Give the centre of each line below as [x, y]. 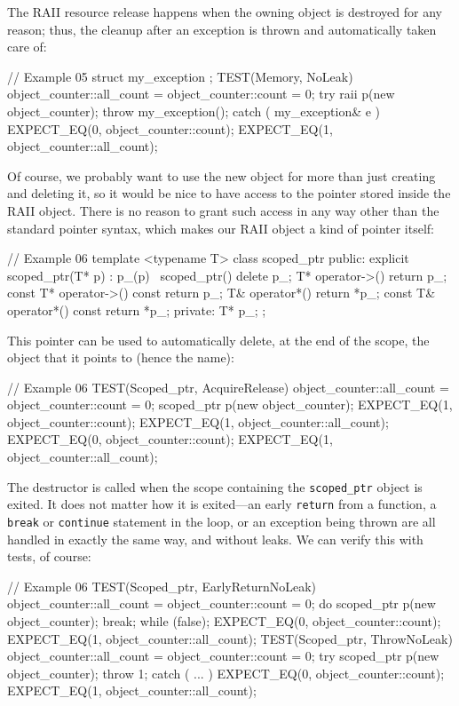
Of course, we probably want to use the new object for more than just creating [222, 175]
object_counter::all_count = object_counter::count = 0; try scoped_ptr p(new [223, 656]
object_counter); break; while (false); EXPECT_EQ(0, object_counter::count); [224, 621]
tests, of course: [49, 556]
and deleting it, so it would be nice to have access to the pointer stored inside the [229, 193]
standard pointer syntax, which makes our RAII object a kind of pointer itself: [221, 228]
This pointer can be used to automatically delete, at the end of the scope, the [218, 340]
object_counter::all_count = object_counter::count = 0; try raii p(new [201, 94]
